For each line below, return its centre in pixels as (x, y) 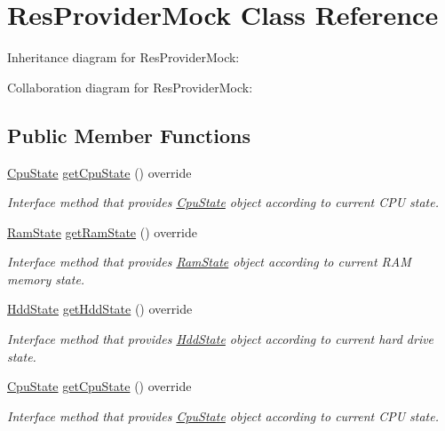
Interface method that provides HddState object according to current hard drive (221, 339)
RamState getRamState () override (102, 231)
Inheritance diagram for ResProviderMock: (123, 57)
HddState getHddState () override (100, 309)
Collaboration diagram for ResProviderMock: (130, 87)
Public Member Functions (129, 135)
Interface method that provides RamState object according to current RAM (209, 262)
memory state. (46, 279)
